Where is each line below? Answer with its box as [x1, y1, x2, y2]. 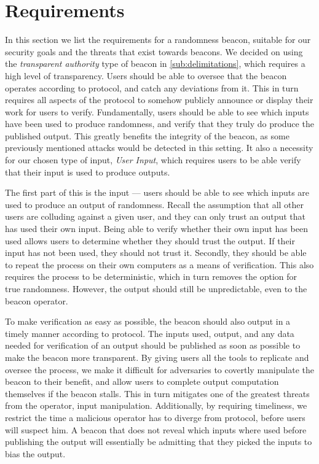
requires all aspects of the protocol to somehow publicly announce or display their [5, 93, 313, 106]
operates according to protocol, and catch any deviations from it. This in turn [5, 81, 299, 94]
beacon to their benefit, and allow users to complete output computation [5, 375, 279, 388]
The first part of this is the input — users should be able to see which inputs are [5, 186, 310, 199]
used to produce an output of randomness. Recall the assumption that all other [5, 198, 304, 211]
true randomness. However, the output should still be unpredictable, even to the [5, 282, 307, 295]
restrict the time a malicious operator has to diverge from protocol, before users [5, 411, 305, 423]
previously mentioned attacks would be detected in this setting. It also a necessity [5, 141, 313, 154]
